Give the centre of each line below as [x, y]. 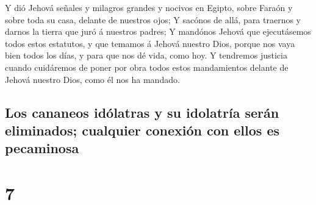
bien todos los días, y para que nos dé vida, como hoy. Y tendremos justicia [146, 55]
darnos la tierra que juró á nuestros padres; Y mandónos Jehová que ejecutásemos [158, 31]
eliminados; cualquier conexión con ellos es [142, 130]
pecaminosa [42, 148]
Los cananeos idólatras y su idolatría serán [142, 112]
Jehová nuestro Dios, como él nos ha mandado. [92, 79]
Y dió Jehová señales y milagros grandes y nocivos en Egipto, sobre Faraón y [149, 7]
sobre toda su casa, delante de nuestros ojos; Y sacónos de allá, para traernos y [153, 19]
